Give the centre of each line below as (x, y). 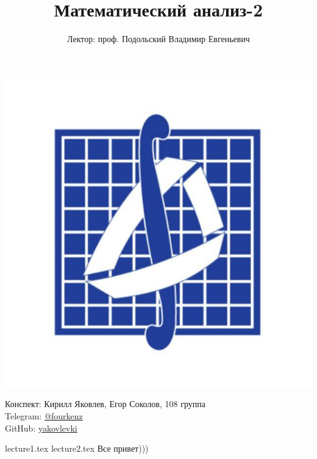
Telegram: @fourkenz (44, 415)
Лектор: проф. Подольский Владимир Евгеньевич (158, 39)
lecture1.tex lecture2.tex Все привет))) (77, 448)
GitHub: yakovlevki (41, 428)
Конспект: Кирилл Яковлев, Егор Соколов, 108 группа (105, 404)
